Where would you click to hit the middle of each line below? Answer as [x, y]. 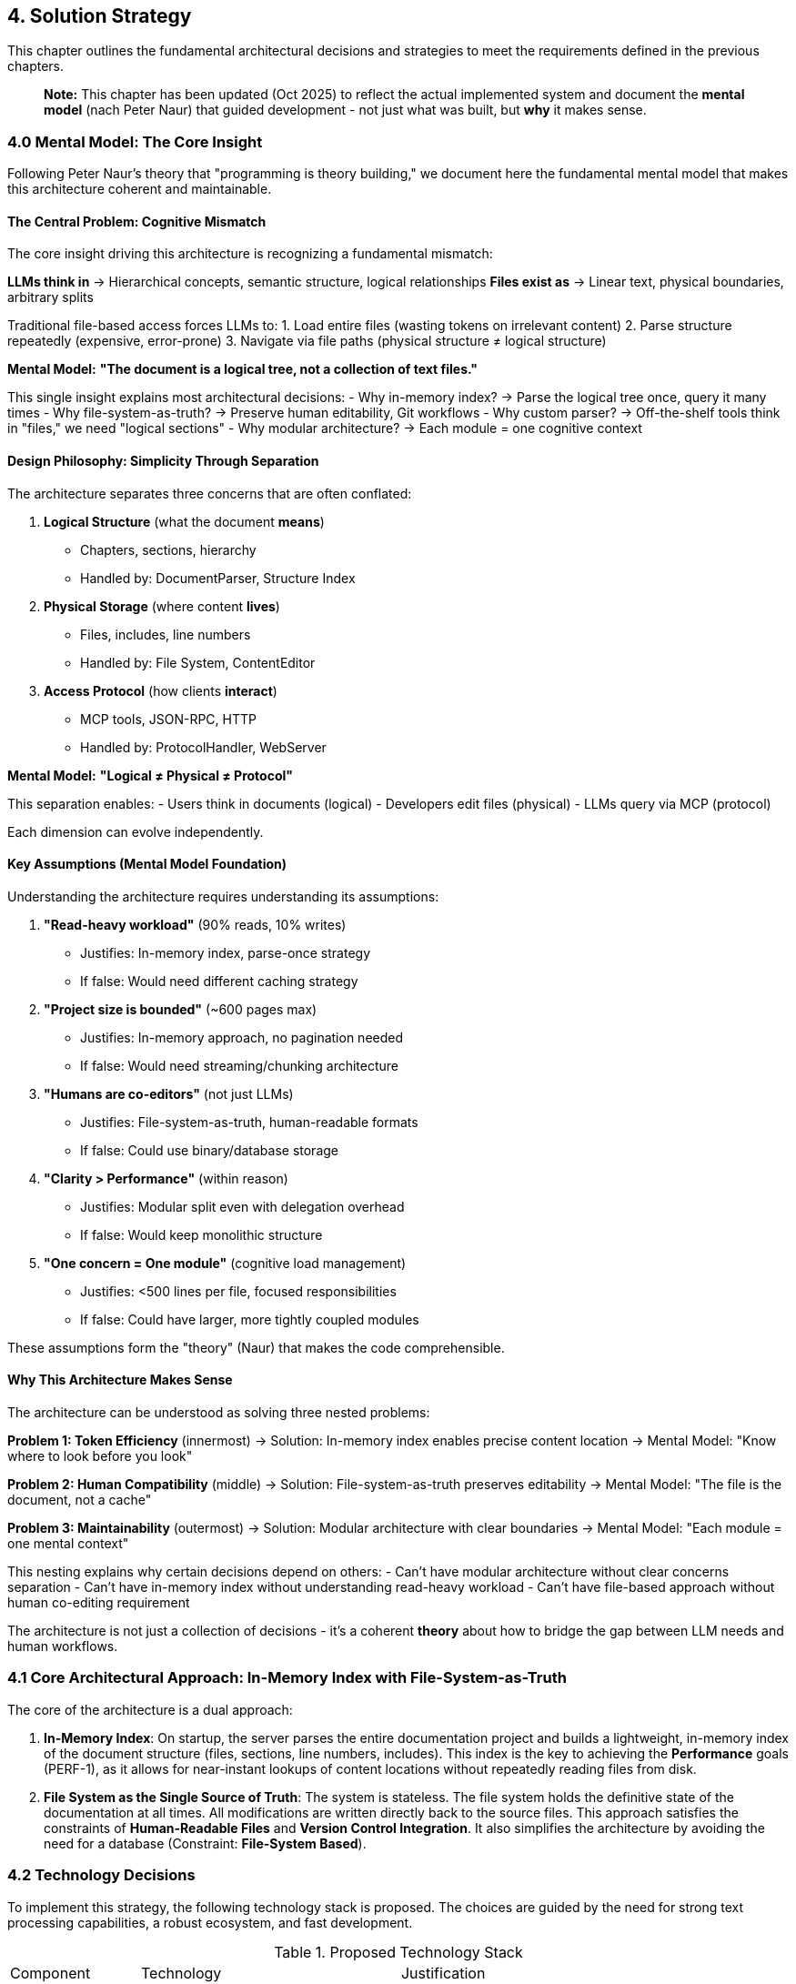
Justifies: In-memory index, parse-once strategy [226, 952]
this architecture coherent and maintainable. [140, 189]
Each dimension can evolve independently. [136, 831]
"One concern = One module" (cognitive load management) [225, 1263]
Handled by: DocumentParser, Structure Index [218, 578]
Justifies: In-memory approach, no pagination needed [242, 1037]
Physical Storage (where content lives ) [162, 606]
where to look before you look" [100, 1456]
